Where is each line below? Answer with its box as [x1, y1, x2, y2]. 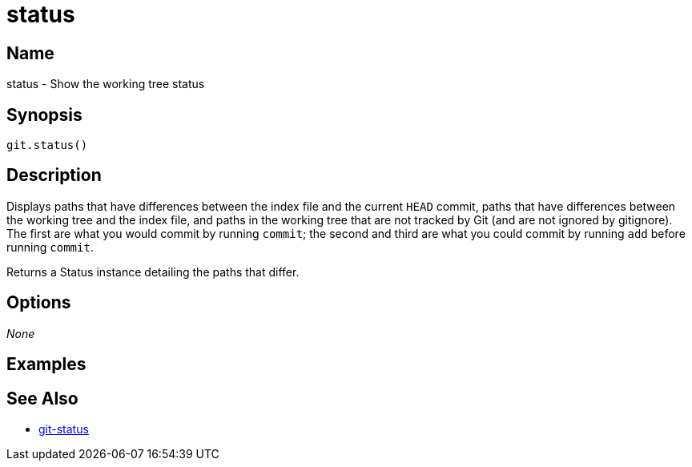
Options [6, 292, 71, 313]
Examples [6, 354, 86, 375]
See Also [6, 388, 78, 409]
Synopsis [6, 104, 82, 125]
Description [6, 165, 102, 186]
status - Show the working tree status [6, 77, 205, 91]
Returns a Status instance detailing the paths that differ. [6, 264, 300, 279]
